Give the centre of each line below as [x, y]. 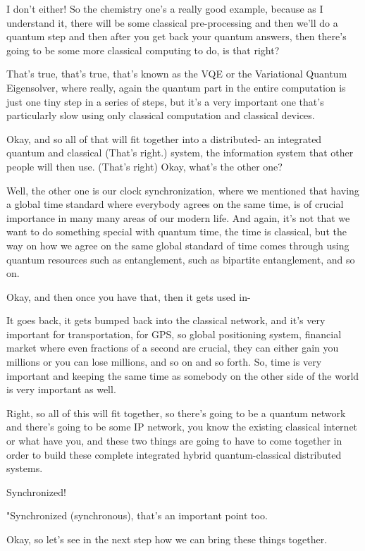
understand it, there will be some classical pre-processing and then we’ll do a [172, 22]
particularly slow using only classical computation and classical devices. [161, 115]
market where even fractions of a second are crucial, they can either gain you [173, 348]
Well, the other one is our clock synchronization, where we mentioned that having [183, 190]
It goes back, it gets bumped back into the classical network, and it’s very [166, 320]
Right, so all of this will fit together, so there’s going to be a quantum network [176, 413]
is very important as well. [61, 389]
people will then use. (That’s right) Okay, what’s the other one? [144, 166]
